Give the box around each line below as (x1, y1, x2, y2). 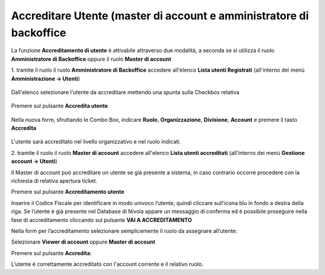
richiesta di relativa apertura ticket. (11, 177, 97, 185)
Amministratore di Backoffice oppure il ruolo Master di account (11, 55, 172, 63)
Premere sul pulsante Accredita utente (11, 103, 108, 110)
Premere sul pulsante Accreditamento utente (11, 188, 125, 195)
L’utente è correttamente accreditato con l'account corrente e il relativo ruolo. (11, 261, 204, 268)
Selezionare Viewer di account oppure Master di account (11, 238, 156, 245)
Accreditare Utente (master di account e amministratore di (11, 9, 309, 22)
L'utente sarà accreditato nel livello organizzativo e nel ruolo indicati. (11, 138, 181, 145)
